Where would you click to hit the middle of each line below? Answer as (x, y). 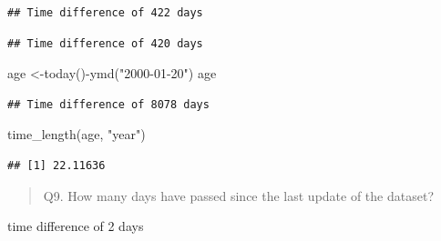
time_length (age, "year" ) (77, 134)
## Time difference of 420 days (105, 43)
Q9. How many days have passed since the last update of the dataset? (238, 195)
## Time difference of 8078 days (108, 104)
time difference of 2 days (76, 226)
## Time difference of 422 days (105, 13)
